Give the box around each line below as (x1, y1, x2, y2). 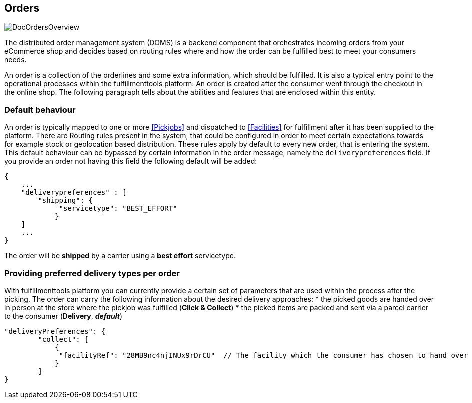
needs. (4, 55, 27, 64)
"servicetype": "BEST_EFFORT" (59, 204, 177, 213)
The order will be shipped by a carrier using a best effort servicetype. (4, 251, 236, 260)
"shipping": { (38, 196, 93, 205)
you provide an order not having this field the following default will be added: (4, 157, 257, 166)
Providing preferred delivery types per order (4, 268, 180, 278)
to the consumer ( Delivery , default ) (4, 311, 122, 320)
